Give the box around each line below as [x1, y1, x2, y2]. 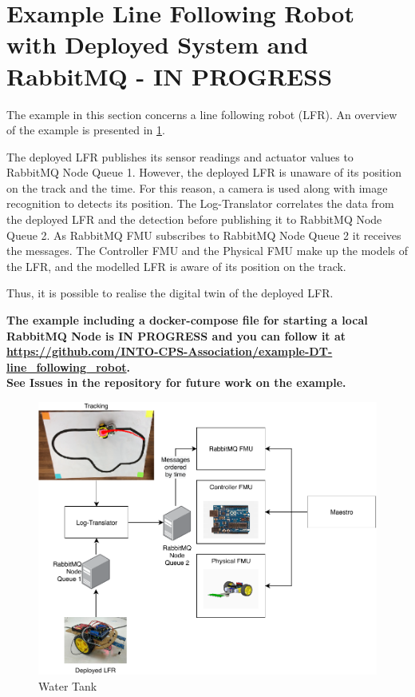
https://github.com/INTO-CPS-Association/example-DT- [6, 343, 333, 360]
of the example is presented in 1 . [6, 121, 165, 138]
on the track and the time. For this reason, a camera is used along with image [6, 179, 388, 196]
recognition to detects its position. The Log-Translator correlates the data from [6, 195, 394, 212]
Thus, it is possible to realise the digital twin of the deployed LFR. [6, 285, 334, 301]
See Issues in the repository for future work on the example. [6, 374, 346, 391]
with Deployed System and [6, 28, 309, 61]
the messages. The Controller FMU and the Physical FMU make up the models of [6, 242, 409, 259]
